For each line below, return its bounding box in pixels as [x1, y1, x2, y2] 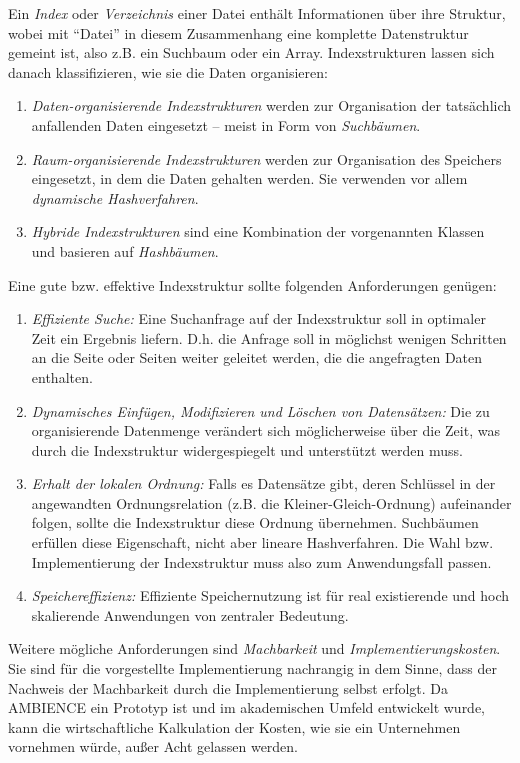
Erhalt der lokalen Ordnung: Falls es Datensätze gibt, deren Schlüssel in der [31, 473, 496, 494]
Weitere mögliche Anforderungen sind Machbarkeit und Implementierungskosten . [8, 638, 501, 659]
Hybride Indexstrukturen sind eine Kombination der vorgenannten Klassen [31, 221, 485, 242]
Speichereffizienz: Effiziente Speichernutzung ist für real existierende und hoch [31, 585, 510, 606]
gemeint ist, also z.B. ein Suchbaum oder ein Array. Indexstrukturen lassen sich [8, 42, 495, 63]
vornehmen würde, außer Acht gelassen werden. [8, 736, 299, 757]
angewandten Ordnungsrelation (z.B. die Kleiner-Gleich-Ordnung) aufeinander [31, 492, 512, 513]
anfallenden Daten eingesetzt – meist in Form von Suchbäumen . [31, 114, 421, 135]
